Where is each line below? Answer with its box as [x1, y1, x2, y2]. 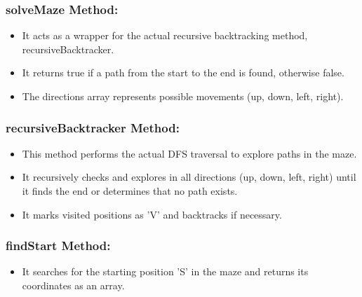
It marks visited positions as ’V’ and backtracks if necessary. [22, 207, 282, 221]
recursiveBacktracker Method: [6, 118, 180, 136]
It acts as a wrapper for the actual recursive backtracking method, [22, 28, 308, 43]
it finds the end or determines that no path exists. [22, 184, 238, 198]
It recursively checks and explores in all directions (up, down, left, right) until [22, 170, 356, 184]
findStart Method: [6, 237, 111, 254]
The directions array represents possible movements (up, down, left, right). [22, 89, 344, 103]
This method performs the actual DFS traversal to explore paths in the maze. [22, 146, 357, 160]
